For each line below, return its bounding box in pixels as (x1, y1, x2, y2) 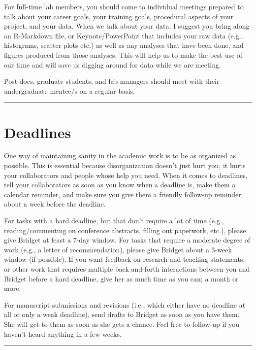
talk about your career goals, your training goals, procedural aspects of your (4, 11, 234, 21)
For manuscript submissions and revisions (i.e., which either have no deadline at (4, 299, 246, 310)
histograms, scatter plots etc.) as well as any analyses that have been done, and (4, 40, 244, 50)
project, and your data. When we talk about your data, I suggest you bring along (4, 21, 250, 31)
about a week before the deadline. (4, 199, 106, 209)
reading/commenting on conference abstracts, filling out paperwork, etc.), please (4, 225, 246, 235)
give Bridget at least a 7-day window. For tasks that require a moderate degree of (4, 235, 251, 245)
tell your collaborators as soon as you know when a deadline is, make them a (4, 179, 236, 190)
